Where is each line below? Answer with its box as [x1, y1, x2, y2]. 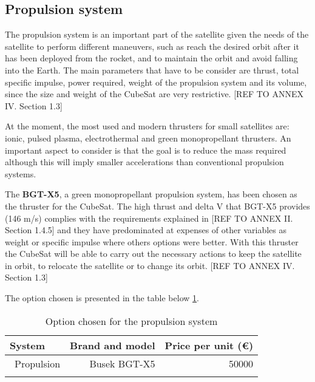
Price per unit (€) [164, 338, 254, 352]
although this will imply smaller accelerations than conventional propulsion [5, 155, 284, 168]
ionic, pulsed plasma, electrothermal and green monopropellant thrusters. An [5, 131, 291, 144]
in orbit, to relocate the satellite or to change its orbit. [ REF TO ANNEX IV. [5, 259, 295, 271]
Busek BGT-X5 [89, 356, 155, 370]
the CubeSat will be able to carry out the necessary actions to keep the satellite [5, 247, 302, 260]
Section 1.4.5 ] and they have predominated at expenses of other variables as [5, 223, 286, 236]
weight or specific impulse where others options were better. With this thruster [5, 235, 299, 248]
